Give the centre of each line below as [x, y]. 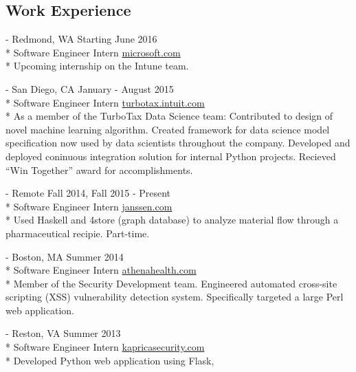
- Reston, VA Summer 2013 [63, 333]
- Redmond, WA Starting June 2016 [81, 39]
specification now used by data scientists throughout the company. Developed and [178, 143]
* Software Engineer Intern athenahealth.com [101, 270]
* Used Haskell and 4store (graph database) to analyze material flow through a [172, 220]
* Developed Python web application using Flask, [110, 360]
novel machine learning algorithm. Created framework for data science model [168, 129]
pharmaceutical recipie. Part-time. [78, 233]
